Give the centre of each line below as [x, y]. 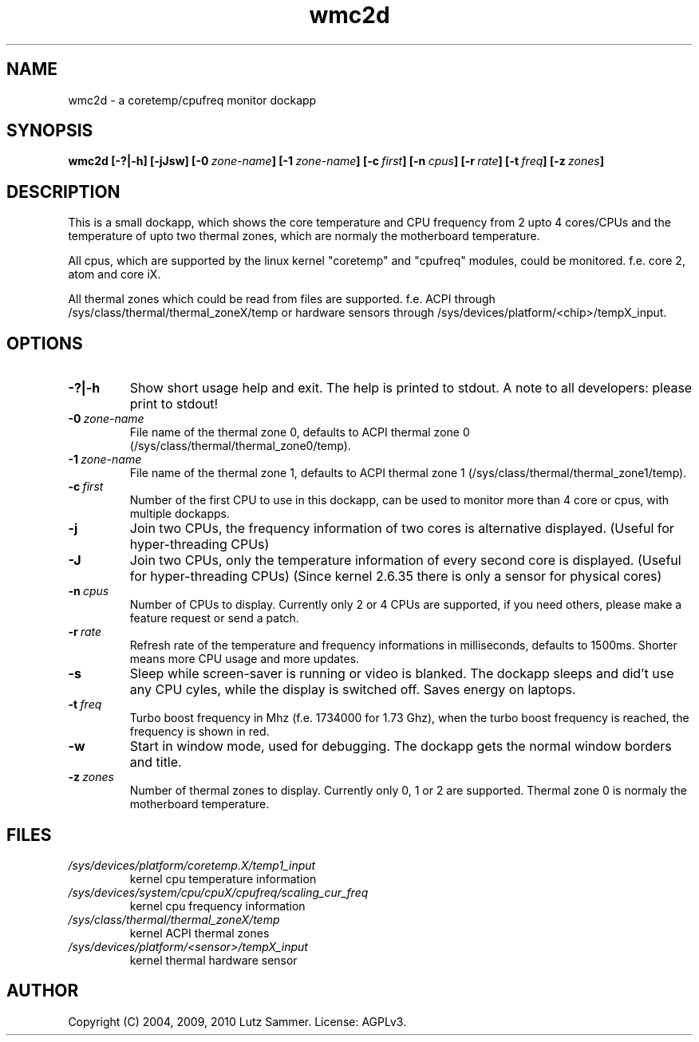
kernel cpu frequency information [217, 906]
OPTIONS [45, 343]
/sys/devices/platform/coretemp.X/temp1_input [192, 865]
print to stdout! [174, 404]
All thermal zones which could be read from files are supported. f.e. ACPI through [282, 299]
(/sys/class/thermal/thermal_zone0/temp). [240, 446]
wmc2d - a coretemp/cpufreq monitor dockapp [192, 100]
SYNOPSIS [50, 131]
